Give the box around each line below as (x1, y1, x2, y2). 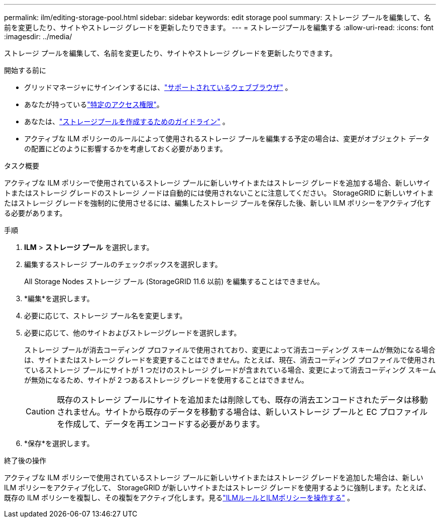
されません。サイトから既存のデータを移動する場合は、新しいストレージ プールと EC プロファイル (57, 407, 428, 417)
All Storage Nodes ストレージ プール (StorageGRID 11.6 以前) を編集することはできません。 (24, 277, 324, 286)
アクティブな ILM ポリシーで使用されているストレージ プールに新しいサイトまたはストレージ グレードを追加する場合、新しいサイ (4, 179, 430, 187)
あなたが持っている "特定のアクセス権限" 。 (24, 100, 164, 109)
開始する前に (4, 66, 46, 74)
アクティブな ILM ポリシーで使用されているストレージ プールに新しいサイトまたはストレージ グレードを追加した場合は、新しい (4, 473, 423, 482)
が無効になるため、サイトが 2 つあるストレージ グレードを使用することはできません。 (24, 376, 308, 384)
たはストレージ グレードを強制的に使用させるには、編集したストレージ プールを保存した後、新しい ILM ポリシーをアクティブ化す (4, 199, 431, 207)
